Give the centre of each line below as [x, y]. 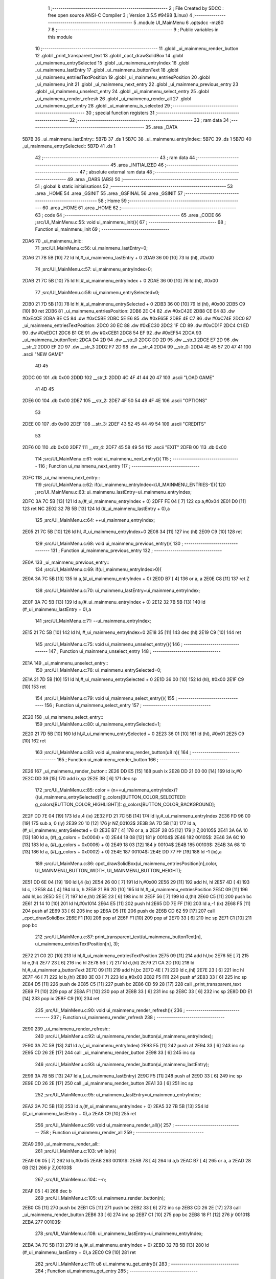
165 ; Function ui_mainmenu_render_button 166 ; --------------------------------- [142, 759]
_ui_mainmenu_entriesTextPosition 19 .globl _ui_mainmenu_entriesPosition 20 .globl [122, 77]
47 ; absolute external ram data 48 [116, 172]
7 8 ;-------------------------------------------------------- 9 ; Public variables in [133, 30]
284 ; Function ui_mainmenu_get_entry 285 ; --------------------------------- [116, 1271]
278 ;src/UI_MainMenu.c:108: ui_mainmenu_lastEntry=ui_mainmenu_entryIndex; [119, 1233]
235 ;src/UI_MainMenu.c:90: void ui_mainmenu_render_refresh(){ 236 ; [110, 1010]
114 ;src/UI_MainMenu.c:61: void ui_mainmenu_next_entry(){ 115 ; [103, 459]
